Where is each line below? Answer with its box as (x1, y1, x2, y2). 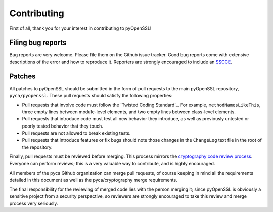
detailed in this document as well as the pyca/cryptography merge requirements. (9, 177, 177, 183)
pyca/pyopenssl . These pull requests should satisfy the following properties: (9, 93, 173, 99)
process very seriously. (9, 200, 58, 206)
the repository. (22, 144, 53, 150)
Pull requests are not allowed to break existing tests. (22, 130, 131, 136)
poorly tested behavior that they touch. (22, 123, 103, 129)
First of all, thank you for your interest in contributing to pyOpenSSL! (9, 25, 152, 31)
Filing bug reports (9, 38, 67, 47)
